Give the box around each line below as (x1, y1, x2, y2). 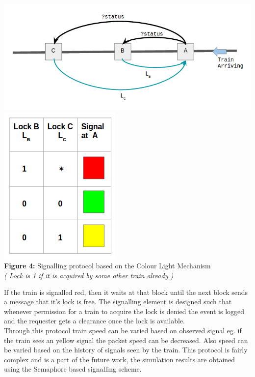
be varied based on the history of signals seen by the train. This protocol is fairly (4, 345, 248, 355)
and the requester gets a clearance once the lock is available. (4, 316, 185, 326)
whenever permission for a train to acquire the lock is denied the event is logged (4, 306, 245, 316)
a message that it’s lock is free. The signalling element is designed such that (4, 296, 232, 307)
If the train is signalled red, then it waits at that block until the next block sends (4, 287, 248, 297)
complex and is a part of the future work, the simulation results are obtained (4, 354, 235, 364)
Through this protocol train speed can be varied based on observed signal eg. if (4, 325, 242, 335)
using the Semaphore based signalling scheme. (4, 364, 142, 374)
